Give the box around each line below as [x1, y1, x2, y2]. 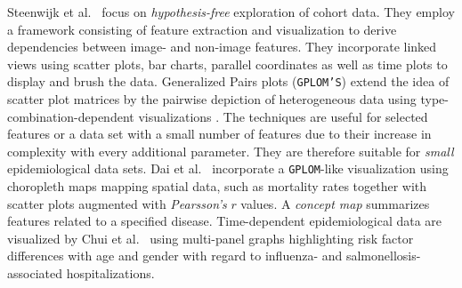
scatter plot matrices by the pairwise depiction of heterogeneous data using [7, 90, 417, 108]
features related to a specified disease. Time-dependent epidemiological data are [7, 212, 442, 230]
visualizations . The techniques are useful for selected [138, 107, 428, 125]
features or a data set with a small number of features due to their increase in [7, 124, 432, 143]
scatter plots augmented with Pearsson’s [7, 194, 227, 212]
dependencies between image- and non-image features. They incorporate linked [7, 37, 437, 56]
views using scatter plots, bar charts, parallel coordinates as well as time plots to [7, 54, 448, 73]
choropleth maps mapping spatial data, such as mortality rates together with [7, 177, 427, 196]
